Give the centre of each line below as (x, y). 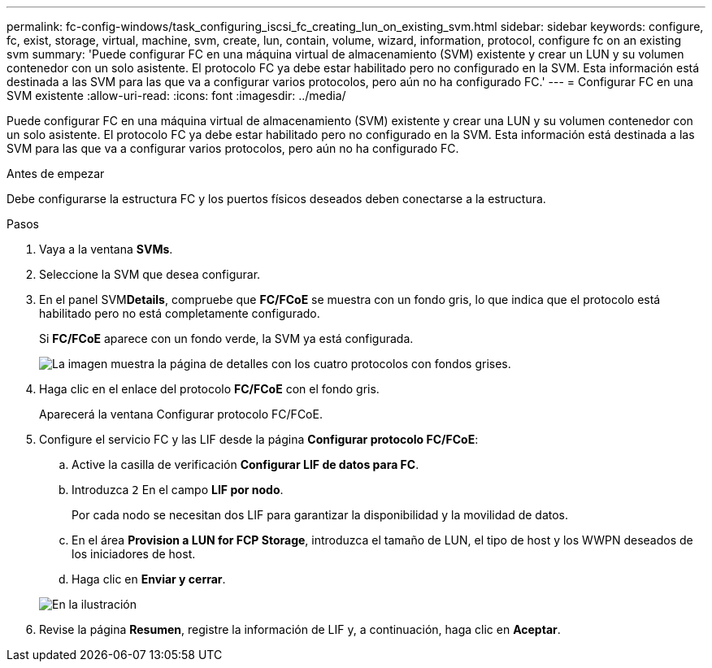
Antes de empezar (56, 174)
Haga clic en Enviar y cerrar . (149, 579)
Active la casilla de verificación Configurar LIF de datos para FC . (245, 464)
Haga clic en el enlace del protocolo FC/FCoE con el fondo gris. (209, 389)
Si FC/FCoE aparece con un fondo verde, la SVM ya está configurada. (226, 338)
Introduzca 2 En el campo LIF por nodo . (178, 490)
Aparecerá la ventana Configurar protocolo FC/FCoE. (181, 414)
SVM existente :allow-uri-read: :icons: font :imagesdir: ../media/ (176, 95)
